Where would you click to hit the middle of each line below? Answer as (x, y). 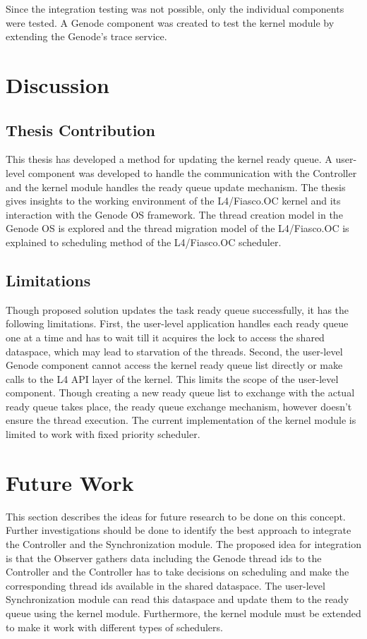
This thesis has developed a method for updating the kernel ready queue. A (169, 159)
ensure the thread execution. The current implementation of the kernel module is (181, 420)
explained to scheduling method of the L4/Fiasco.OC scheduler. (144, 242)
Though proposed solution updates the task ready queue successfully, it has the (178, 309)
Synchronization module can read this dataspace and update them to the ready (178, 599)
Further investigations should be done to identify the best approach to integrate (179, 530)
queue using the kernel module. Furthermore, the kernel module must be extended (183, 613)
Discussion (58, 84)
